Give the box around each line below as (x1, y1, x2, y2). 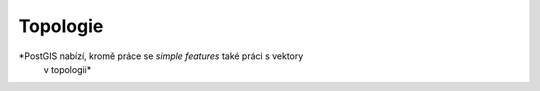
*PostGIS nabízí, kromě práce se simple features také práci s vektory (18, 50, 304, 62)
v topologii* (43, 63, 92, 75)
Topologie (18, 15, 104, 37)
